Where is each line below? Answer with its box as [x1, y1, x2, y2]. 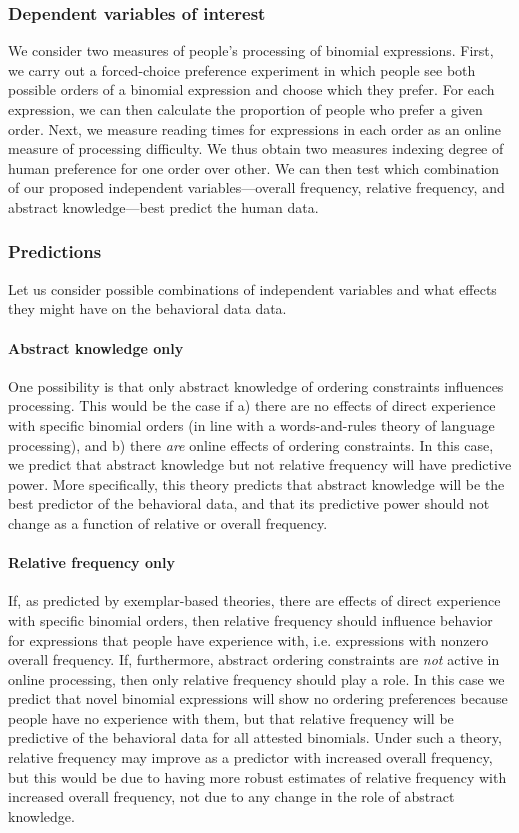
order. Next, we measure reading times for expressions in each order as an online [8, 118, 502, 139]
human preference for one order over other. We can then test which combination [8, 157, 500, 178]
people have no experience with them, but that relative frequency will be [8, 707, 454, 728]
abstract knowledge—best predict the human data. [8, 196, 319, 217]
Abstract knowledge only [8, 337, 184, 358]
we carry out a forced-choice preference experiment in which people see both [8, 59, 476, 80]
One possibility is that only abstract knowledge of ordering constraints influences [8, 375, 504, 396]
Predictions [8, 239, 102, 264]
